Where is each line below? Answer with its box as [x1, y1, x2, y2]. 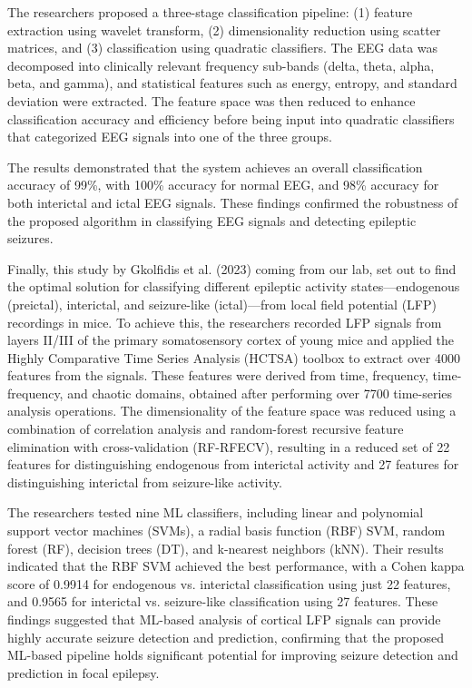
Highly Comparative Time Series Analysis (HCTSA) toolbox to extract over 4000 [7, 348, 460, 367]
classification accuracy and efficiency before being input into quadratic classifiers [7, 109, 455, 128]
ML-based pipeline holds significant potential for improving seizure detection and [7, 645, 458, 664]
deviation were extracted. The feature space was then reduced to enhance [7, 91, 416, 110]
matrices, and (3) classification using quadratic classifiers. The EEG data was [7, 38, 438, 57]
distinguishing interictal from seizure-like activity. [7, 472, 282, 491]
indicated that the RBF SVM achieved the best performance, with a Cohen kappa [7, 556, 465, 575]
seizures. [7, 229, 54, 248]
